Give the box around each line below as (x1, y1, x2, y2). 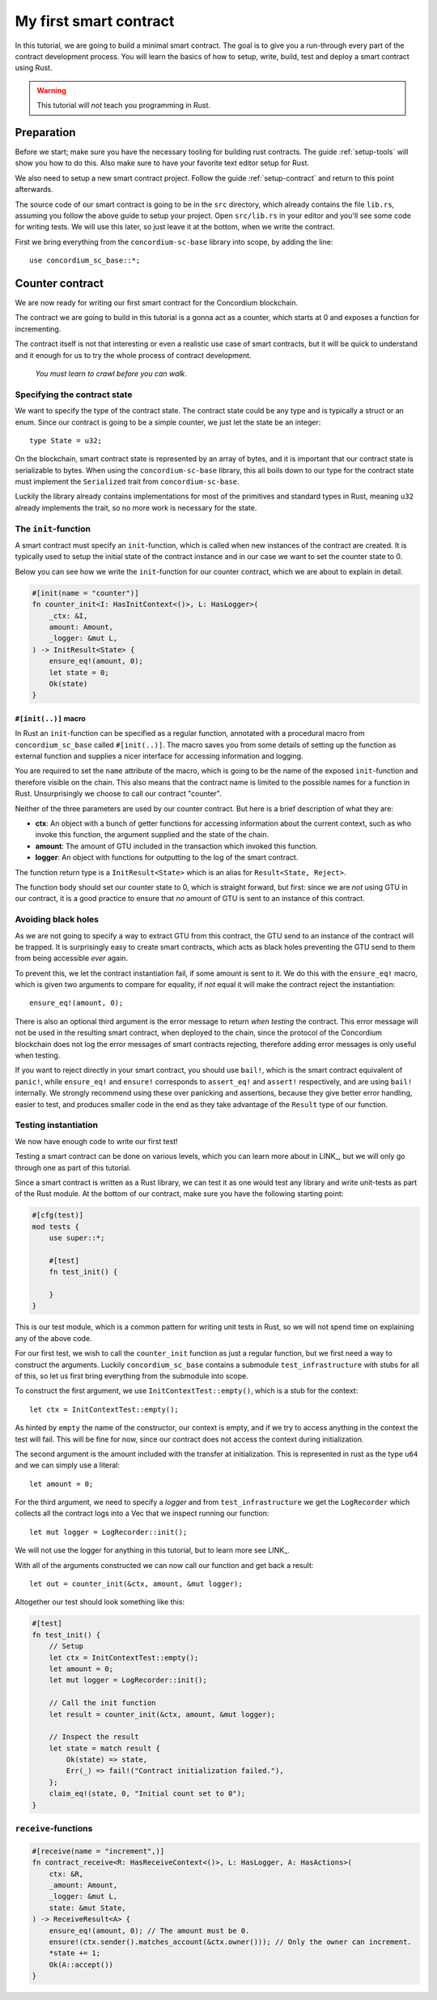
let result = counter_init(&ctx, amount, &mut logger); (49, 1710, 276, 1719)
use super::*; (49, 1233, 105, 1243)
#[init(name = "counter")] (32, 588, 139, 597)
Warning (36, 85, 66, 95)
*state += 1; (49, 1949, 101, 1958)
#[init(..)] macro (15, 713, 87, 723)
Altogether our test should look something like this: (15, 1597, 185, 1607)
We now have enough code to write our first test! (15, 1136, 178, 1146)
